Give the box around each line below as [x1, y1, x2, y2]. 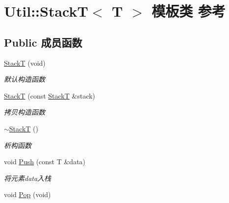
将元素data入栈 [4, 173, 51, 183]
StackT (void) [4, 57, 46, 68]
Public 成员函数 [4, 34, 82, 50]
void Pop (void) [4, 189, 51, 200]
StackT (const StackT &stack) [4, 90, 96, 101]
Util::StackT [4, 1, 88, 21]
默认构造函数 [4, 74, 45, 84]
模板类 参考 [152, 1, 226, 21]
